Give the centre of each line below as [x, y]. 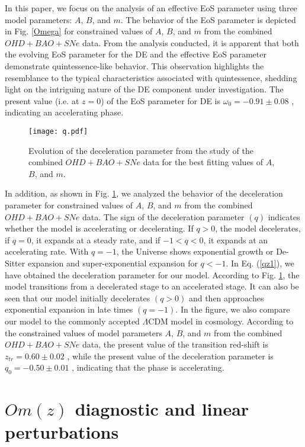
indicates [284, 216]
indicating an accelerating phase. [64, 112]
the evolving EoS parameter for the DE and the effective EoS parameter [136, 54]
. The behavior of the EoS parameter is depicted [208, 19]
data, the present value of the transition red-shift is [175, 344]
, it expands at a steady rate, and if [96, 239]
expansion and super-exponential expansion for [113, 263]
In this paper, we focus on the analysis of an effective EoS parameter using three [151, 8]
